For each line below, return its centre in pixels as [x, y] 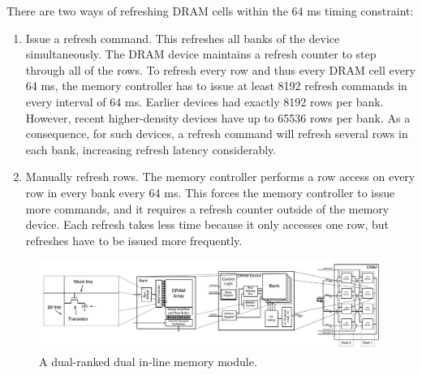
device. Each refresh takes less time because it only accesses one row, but [207, 224]
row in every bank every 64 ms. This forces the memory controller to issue [210, 192]
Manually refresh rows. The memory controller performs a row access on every [220, 177]
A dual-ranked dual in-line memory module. [148, 362]
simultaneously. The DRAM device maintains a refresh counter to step [201, 54]
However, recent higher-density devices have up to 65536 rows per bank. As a [218, 117]
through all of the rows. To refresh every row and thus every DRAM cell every [220, 69]
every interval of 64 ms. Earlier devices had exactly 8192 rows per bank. [205, 101]
